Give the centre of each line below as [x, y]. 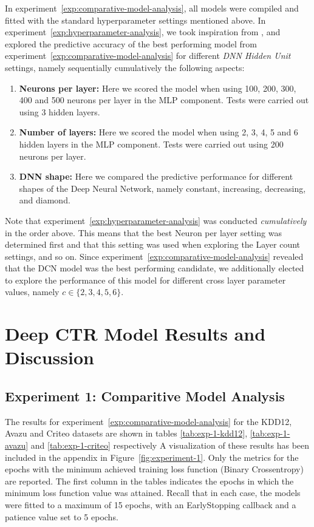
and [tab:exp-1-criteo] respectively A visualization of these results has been [170, 445]
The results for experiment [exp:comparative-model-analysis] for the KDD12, [148, 421]
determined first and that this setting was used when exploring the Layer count [153, 244]
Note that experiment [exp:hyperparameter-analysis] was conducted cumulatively [156, 220]
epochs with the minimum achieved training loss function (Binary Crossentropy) [154, 469]
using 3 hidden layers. [60, 111]
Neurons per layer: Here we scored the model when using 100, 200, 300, [158, 88]
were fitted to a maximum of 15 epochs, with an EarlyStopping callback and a [151, 504]
